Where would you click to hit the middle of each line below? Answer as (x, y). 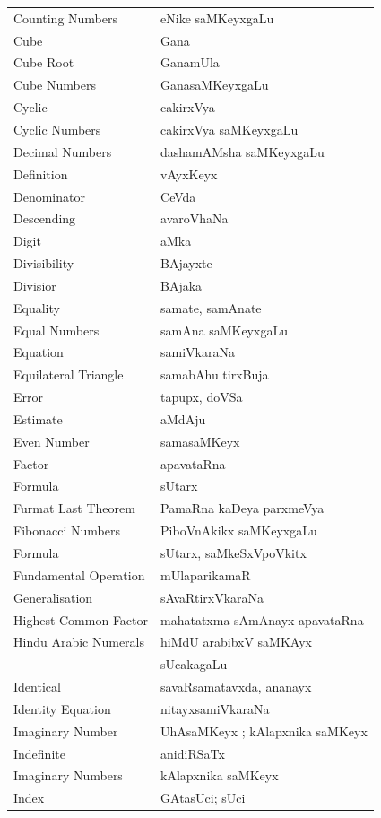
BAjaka (182, 285)
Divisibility (44, 263)
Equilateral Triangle (69, 374)
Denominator (49, 196)
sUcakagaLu (194, 664)
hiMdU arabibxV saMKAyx (236, 642)
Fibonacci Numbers (67, 531)
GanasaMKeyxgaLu (215, 85)
